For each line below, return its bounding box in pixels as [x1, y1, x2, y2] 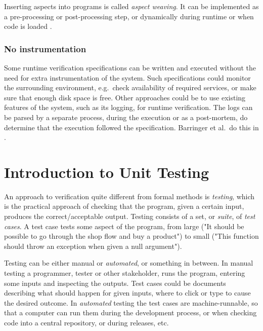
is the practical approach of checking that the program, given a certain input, [4, 201, 244, 211]
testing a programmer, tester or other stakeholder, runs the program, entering [4, 268, 245, 278]
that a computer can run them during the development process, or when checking [4, 307, 257, 318]
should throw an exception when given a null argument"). [4, 240, 182, 251]
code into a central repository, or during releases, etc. [4, 317, 169, 327]
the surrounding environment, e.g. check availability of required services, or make [4, 82, 256, 93]
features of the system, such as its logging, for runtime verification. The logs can [4, 102, 253, 113]
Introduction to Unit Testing [4, 161, 209, 182]
